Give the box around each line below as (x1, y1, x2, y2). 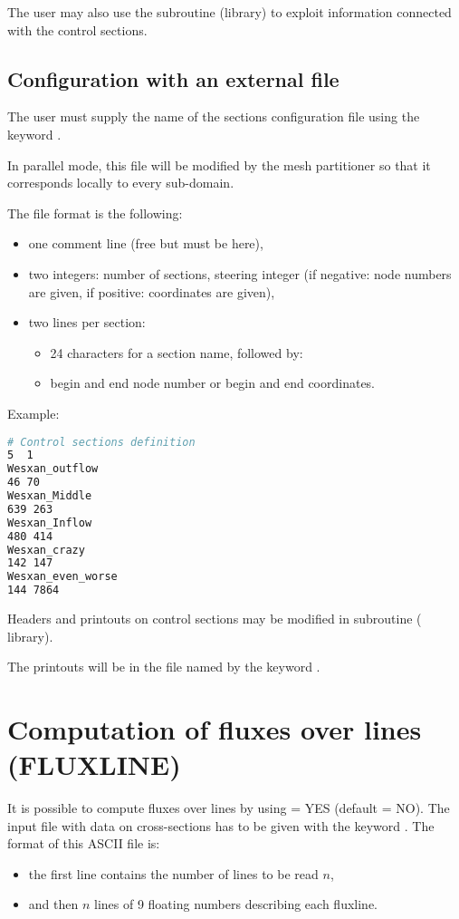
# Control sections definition (7, 435, 196, 449)
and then (28, 895, 79, 914)
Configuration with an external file (7, 64, 339, 92)
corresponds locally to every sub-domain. (7, 173, 234, 192)
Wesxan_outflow (7, 462, 99, 476)
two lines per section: (28, 313, 146, 332)
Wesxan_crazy (7, 543, 85, 556)
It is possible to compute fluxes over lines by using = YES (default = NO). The (7, 798, 450, 817)
